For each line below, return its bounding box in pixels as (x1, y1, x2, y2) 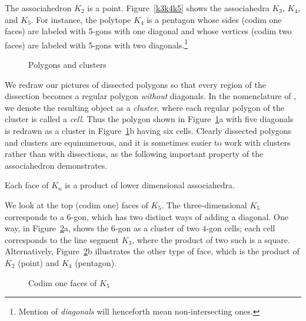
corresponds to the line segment (5, 233, 119, 245)
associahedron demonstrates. (5, 159, 108, 171)
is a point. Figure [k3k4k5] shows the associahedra (87, 2, 270, 14)
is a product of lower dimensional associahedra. (65, 179, 235, 191)
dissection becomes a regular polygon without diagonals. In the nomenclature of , (5, 90, 297, 102)
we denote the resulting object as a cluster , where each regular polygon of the (5, 101, 284, 113)
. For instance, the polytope (31, 13, 131, 25)
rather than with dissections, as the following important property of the (5, 148, 264, 160)
